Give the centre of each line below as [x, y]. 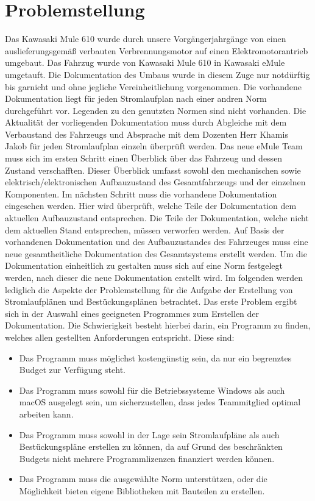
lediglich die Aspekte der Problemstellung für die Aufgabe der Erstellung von [149, 289]
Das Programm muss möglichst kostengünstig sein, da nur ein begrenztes [155, 357]
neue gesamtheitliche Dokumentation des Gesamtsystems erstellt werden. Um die [156, 253]
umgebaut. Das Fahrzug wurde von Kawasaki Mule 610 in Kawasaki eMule [145, 62]
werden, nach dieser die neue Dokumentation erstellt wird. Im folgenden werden [154, 277]
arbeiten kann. [46, 414]
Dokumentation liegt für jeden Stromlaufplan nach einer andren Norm [136, 98]
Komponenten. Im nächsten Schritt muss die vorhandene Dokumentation [141, 194]
